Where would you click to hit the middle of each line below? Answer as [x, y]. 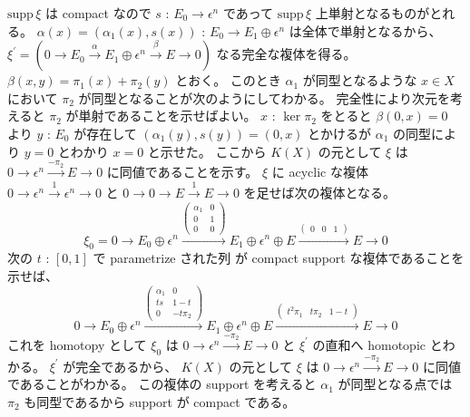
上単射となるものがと [379, 13]
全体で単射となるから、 [372, 30]
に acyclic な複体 [320, 172]
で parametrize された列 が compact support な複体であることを [279, 258]
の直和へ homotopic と [377, 344]
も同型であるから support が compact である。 [160, 401]
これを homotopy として [77, 344]
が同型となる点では [395, 384]
